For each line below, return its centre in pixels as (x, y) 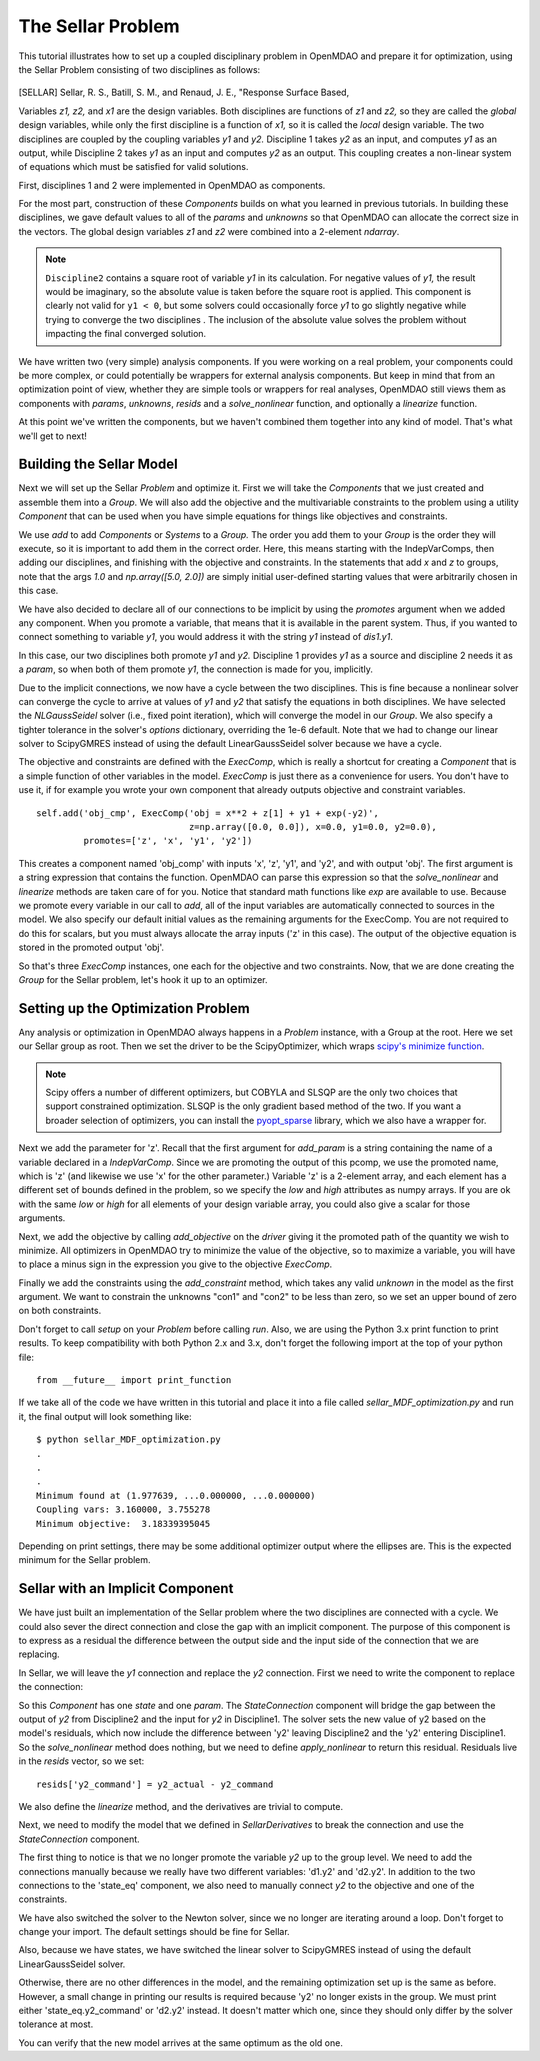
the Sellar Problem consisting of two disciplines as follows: (139, 69)
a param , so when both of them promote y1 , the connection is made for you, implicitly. (196, 669)
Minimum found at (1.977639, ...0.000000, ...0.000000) (176, 1495)
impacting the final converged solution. (126, 334)
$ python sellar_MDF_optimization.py (129, 1439)
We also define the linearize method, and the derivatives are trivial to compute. (181, 1806)
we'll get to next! (52, 436)
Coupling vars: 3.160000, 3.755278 (123, 1509)
